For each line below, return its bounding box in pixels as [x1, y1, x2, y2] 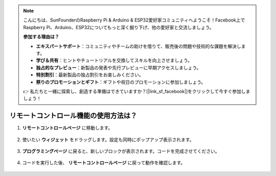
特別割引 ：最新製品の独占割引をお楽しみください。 [36, 72, 144, 78]
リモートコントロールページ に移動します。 [22, 125, 113, 131]
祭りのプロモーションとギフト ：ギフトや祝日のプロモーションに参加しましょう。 [36, 79, 206, 85]
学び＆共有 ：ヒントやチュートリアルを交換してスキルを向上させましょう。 [36, 57, 193, 63]
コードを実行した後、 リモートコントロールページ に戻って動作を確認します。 [22, 160, 186, 166]
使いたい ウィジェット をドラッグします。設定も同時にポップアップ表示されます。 [22, 136, 194, 143]
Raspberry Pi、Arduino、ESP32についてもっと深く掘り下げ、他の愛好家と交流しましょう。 [23, 24, 214, 30]
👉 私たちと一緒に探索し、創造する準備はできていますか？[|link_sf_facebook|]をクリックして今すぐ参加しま [23, 88, 250, 94]
